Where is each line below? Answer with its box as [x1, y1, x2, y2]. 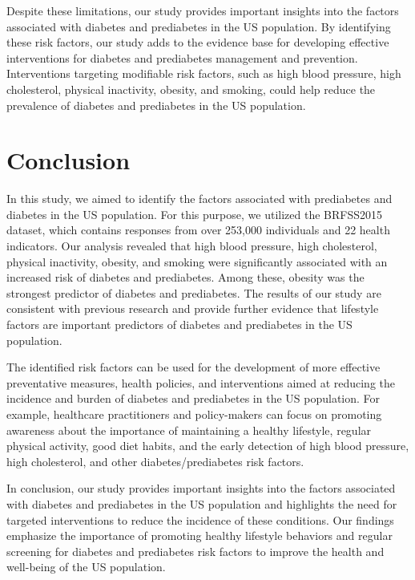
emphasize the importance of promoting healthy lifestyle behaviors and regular [6, 527, 393, 544]
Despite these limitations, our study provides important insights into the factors [6, 2, 399, 18]
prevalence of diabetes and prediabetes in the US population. [6, 96, 306, 113]
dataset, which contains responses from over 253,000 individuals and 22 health [6, 221, 390, 238]
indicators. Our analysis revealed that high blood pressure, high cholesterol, [6, 237, 377, 254]
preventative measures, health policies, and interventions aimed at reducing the [6, 374, 396, 391]
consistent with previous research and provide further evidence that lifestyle [6, 300, 379, 317]
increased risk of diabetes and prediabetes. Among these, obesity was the [6, 269, 365, 286]
